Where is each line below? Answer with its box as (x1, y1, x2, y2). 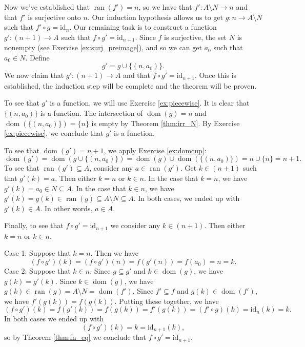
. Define (25, 52, 50, 63)
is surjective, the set (164, 31, 227, 42)
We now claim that (4, 70, 64, 80)
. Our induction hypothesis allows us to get (87, 11, 223, 22)
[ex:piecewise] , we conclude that (4, 128, 104, 138)
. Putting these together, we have (114, 295, 219, 306)
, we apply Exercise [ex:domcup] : (104, 145, 207, 155)
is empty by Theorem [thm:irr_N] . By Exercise (91, 117, 240, 128)
